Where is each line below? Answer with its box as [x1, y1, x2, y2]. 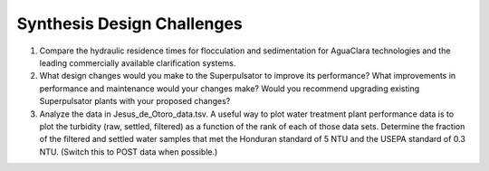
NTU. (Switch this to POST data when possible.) [39, 146, 218, 157]
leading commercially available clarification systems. [39, 57, 236, 68]
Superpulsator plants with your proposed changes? [39, 96, 231, 107]
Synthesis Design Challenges [16, 14, 244, 33]
